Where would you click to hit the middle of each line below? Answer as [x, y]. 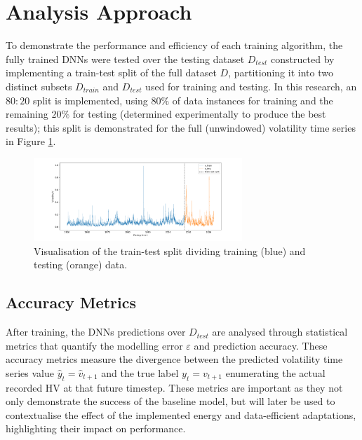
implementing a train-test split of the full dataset [111, 73]
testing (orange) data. [81, 264]
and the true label [140, 372]
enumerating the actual [275, 372]
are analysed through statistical [280, 332]
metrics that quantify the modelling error [94, 345]
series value [30, 372]
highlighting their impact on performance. [96, 428]
